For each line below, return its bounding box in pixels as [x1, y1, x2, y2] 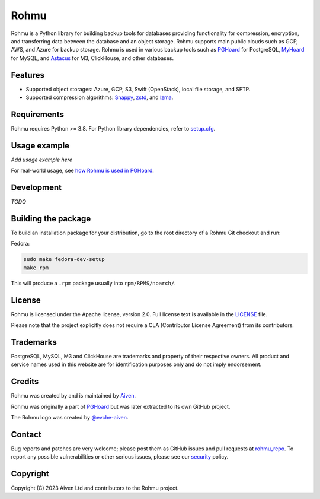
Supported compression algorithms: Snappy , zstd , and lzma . [25, 94, 174, 101]
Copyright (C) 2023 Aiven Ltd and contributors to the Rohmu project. [11, 484, 179, 492]
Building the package [11, 214, 91, 224]
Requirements [11, 109, 65, 119]
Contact [11, 429, 41, 439]
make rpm [23, 264, 49, 271]
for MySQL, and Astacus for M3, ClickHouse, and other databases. [11, 54, 174, 62]
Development [11, 183, 62, 193]
